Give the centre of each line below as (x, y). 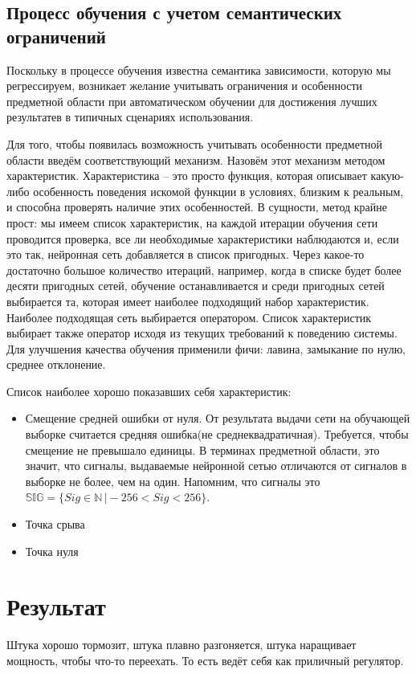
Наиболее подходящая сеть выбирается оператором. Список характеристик (189, 317)
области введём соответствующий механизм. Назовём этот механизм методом (196, 159)
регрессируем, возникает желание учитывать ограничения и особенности (185, 86)
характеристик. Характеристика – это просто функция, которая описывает (187, 176)
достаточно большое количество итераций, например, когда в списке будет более (204, 270)
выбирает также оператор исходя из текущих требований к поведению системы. (202, 333)
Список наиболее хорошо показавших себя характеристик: (149, 391)
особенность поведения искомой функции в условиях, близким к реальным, (218, 191)
